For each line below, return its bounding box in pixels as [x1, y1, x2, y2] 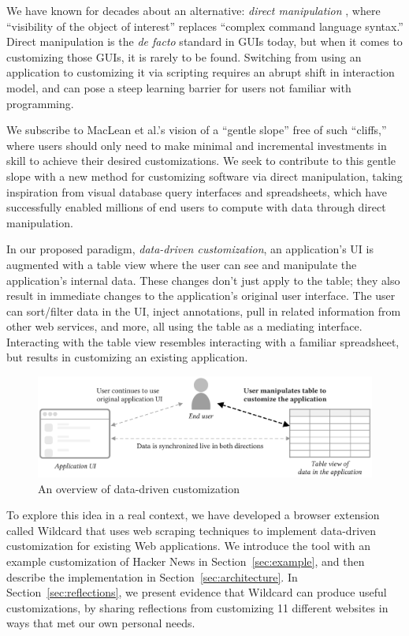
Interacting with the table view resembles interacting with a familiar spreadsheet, [6, 333, 400, 350]
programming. [6, 95, 74, 111]
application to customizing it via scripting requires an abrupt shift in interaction [6, 64, 395, 80]
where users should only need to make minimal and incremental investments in [6, 137, 387, 153]
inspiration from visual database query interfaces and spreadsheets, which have [6, 183, 387, 200]
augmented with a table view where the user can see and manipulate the [6, 256, 357, 272]
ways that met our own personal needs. [6, 615, 195, 631]
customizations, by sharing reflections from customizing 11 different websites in [6, 599, 389, 615]
